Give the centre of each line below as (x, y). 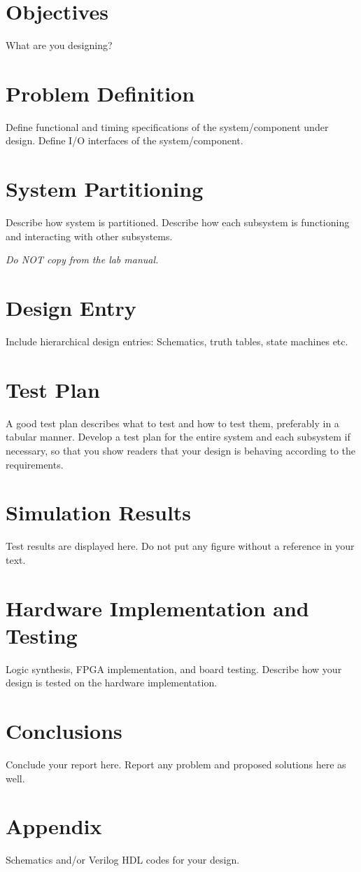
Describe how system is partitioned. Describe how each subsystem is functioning (178, 222)
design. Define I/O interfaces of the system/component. (125, 140)
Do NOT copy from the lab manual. (82, 259)
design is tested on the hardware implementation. (112, 683)
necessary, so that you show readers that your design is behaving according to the (181, 450)
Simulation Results (99, 512)
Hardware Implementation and (157, 608)
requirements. (35, 464)
